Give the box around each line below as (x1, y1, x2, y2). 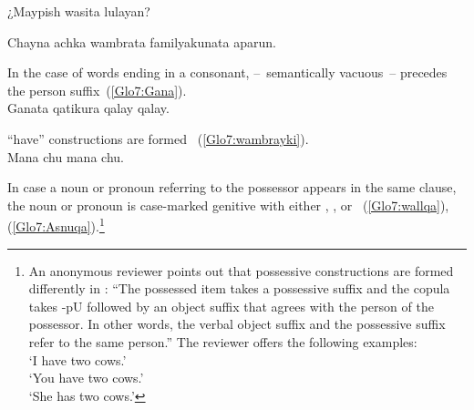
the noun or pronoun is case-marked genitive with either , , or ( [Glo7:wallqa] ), (7, 195, 449, 214)
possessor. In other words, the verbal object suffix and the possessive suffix (28, 314, 446, 333)
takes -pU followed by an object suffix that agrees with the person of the (28, 296, 434, 315)
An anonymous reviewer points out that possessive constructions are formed (28, 261, 454, 280)
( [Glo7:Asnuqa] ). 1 (7, 214, 105, 235)
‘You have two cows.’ (28, 368, 144, 387)
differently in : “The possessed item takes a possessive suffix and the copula (28, 279, 450, 298)
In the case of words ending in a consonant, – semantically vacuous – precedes (7, 63, 448, 82)
